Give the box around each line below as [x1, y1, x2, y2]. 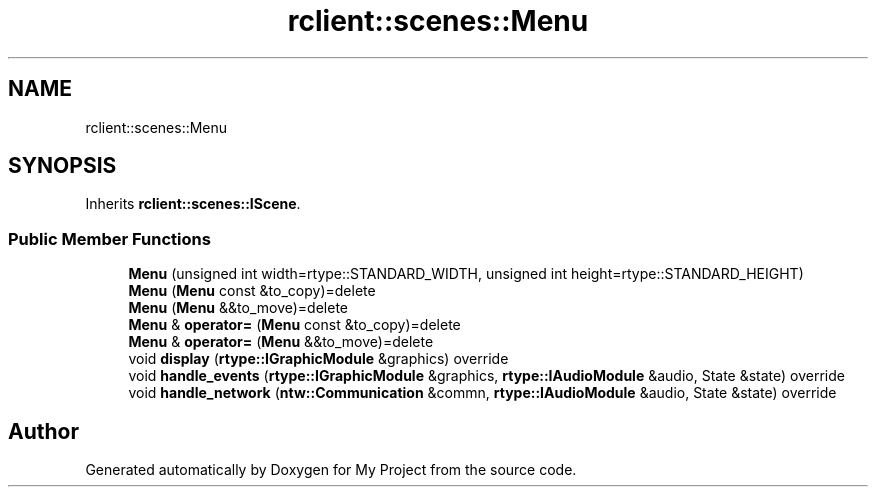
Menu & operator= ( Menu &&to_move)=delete [128, 333, 434, 351]
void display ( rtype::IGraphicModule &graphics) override [128, 350, 509, 368]
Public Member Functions [8, 228, 211, 249]
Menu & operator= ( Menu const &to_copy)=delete [128, 316, 461, 334]
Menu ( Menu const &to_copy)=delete [128, 282, 376, 300]
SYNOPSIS [8, 153, 117, 179]
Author [8, 418, 79, 444]
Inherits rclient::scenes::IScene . [85, 195, 301, 213]
